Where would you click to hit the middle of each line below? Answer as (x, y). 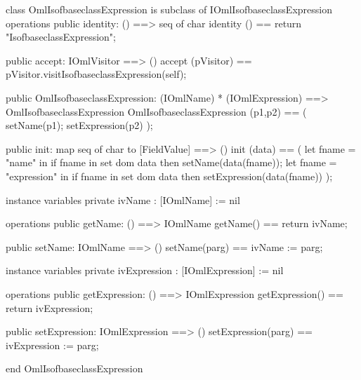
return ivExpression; (50, 307)
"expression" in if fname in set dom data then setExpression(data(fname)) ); (169, 176)
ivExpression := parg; (52, 345)
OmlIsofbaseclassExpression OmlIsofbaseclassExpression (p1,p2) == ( (156, 111)
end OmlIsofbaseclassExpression (74, 368)
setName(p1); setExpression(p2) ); (79, 125)
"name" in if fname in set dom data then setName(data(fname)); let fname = (171, 162)
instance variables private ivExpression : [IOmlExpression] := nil (145, 270)
